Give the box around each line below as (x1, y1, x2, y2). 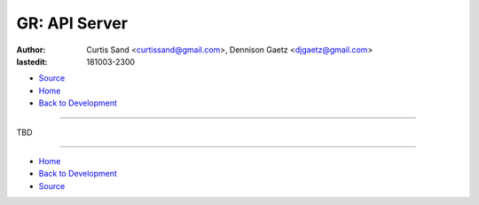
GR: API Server (16, 13, 129, 33)
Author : (16, 44, 46, 55)
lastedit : (16, 56, 48, 67)
